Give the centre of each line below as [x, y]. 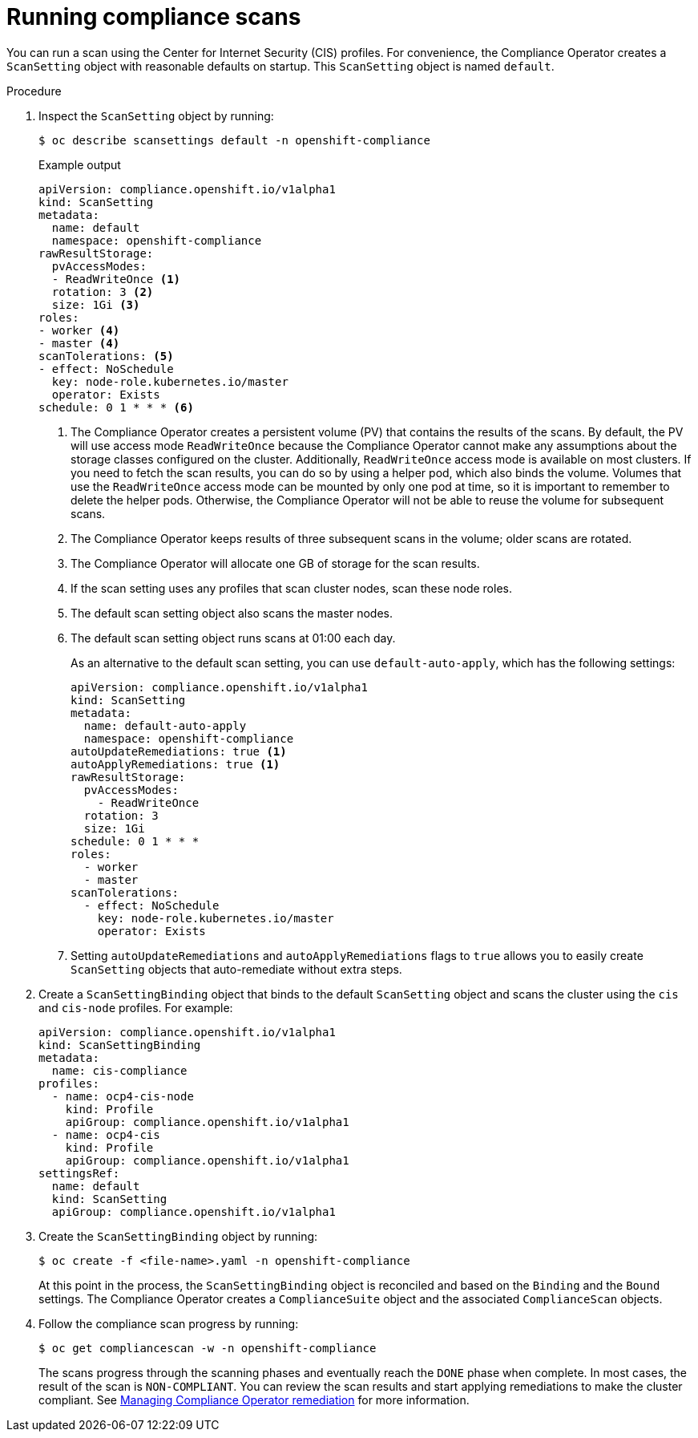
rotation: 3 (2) [103, 292]
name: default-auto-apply [165, 725]
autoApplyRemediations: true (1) [176, 764]
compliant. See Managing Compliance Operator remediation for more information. [254, 1400]
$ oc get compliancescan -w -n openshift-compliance [208, 1348]
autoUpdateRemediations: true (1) [179, 751]
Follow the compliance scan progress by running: [169, 1323]
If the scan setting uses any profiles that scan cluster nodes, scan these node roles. [291, 588]
